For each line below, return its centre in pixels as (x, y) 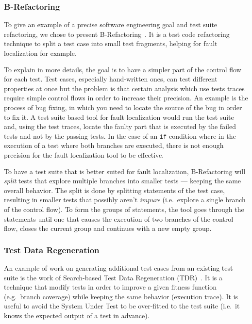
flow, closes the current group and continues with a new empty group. (108, 228)
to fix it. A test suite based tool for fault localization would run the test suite (119, 117)
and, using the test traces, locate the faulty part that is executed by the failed (120, 126)
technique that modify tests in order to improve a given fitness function (110, 287)
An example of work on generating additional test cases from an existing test (118, 267)
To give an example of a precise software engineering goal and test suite (111, 24)
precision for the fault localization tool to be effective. (84, 155)
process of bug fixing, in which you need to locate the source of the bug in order (123, 107)
